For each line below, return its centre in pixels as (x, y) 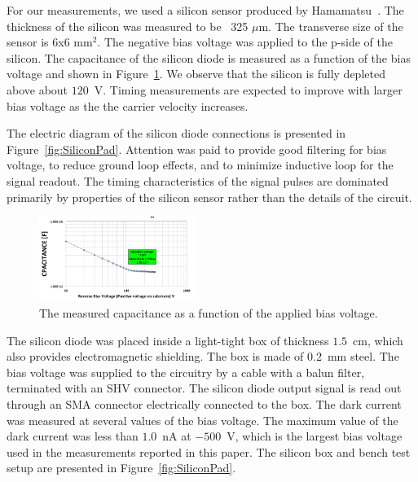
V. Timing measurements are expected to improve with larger (248, 89)
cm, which (378, 340)
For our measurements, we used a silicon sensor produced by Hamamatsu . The (205, 10)
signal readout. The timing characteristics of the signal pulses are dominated (198, 180)
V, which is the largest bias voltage (315, 436)
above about (37, 89)
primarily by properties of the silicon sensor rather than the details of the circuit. (209, 197)
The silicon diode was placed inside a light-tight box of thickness (168, 340)
